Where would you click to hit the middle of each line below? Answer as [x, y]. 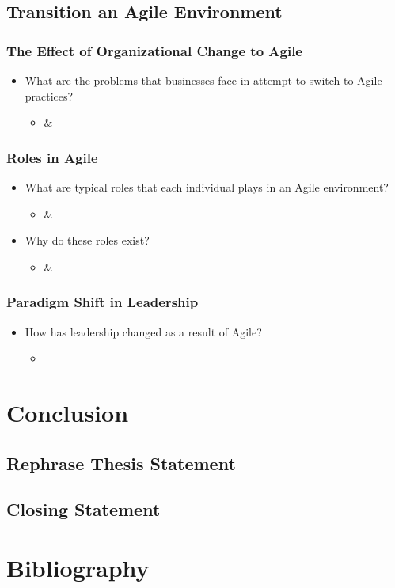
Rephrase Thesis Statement [121, 463]
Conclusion [68, 412]
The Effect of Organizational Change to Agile [154, 50]
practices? [49, 95]
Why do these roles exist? [87, 240]
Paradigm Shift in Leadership [103, 302]
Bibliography [78, 567]
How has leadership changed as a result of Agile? [143, 331]
